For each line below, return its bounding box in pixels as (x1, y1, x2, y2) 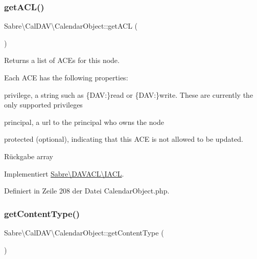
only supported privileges (4, 99, 83, 110)
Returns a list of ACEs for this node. (4, 55, 120, 66)
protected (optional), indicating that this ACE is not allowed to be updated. (4, 134, 243, 144)
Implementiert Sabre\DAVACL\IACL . (4, 168, 124, 179)
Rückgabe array (4, 150, 53, 161)
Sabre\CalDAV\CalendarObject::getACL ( (4, 20, 138, 31)
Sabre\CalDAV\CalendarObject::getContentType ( (4, 227, 164, 238)
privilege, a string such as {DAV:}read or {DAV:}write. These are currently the (4, 89, 253, 100)
